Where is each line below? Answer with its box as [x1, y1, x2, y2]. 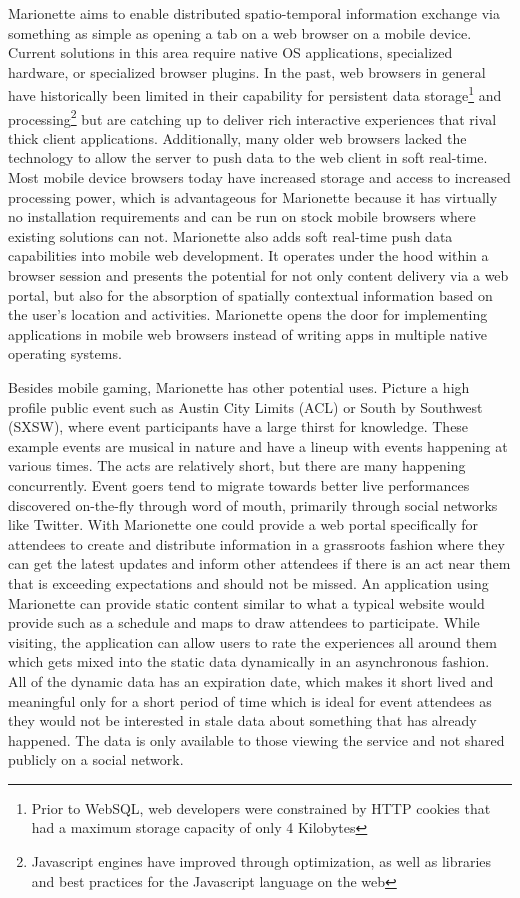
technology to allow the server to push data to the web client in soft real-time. [8, 147, 488, 168]
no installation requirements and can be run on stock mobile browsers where [8, 206, 476, 227]
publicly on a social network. [8, 749, 184, 770]
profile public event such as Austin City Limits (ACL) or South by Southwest [8, 396, 483, 417]
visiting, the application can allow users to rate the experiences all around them [8, 631, 497, 652]
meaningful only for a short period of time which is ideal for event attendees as [8, 690, 492, 711]
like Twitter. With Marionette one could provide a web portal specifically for [8, 514, 479, 535]
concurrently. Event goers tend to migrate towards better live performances [8, 474, 470, 495]
